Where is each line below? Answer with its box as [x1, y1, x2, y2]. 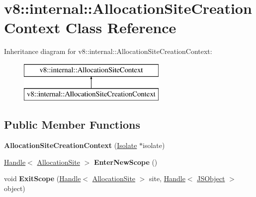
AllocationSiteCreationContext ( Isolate [4, 140, 137, 150]
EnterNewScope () [93, 156, 158, 167]
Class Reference [65, 17, 176, 38]
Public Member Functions [4, 117, 140, 132]
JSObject [197, 173, 225, 184]
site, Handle [149, 173, 185, 184]
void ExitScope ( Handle [4, 173, 81, 184]
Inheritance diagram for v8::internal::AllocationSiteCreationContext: [4, 46, 212, 56]
